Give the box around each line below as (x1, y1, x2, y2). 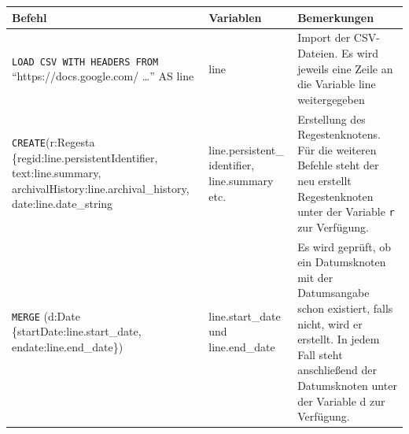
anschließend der (297, 362, 377, 378)
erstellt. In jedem (297, 331, 380, 347)
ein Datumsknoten (297, 254, 386, 270)
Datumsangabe (297, 284, 370, 301)
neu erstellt (297, 172, 352, 188)
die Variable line (297, 76, 376, 92)
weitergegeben (297, 91, 365, 107)
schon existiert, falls (297, 300, 393, 316)
